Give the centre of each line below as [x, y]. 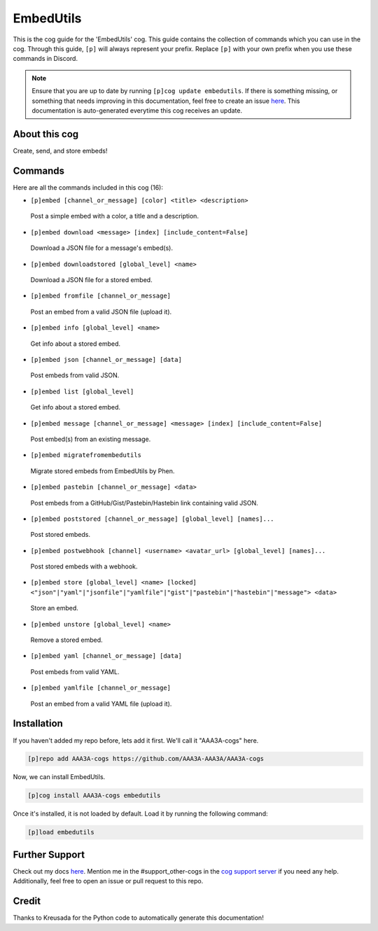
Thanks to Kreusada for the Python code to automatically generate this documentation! [138, 918]
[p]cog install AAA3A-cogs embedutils [94, 796]
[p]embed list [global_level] [82, 391]
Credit [27, 901]
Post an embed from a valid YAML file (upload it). [101, 703]
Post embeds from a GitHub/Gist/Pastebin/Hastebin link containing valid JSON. [144, 503]
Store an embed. [54, 608]
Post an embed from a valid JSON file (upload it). [101, 311]
